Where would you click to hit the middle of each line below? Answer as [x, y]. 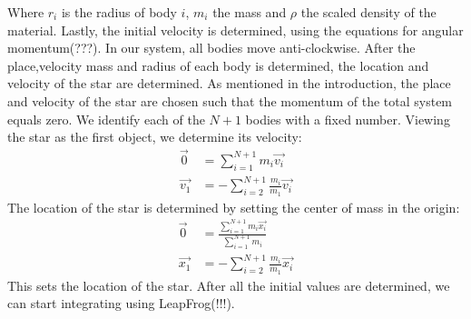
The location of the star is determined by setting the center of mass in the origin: [234, 207]
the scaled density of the [368, 12]
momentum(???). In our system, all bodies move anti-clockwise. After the [211, 48]
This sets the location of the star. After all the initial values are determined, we [229, 285]
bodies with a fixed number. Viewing [348, 119]
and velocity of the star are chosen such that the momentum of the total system [230, 100]
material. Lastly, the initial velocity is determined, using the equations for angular [235, 30]
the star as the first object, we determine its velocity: [155, 137]
